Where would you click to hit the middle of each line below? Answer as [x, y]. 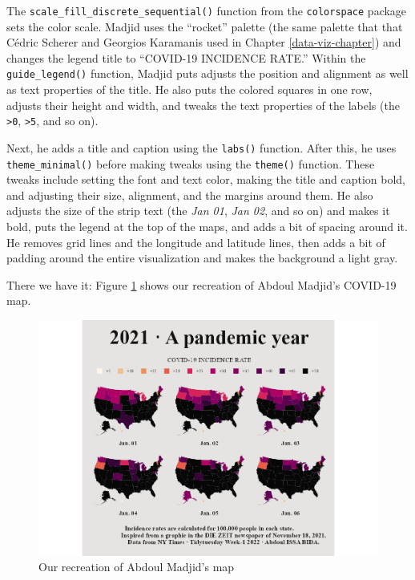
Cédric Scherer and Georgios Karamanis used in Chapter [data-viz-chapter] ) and [204, 42]
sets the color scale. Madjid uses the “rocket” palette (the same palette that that [205, 26]
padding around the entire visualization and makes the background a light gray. [202, 258]
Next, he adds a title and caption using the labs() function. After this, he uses [201, 147]
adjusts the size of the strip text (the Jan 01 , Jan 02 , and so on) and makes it [198, 211]
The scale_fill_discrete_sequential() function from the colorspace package [207, 10]
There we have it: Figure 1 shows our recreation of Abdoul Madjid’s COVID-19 [201, 284]
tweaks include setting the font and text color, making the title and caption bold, [206, 179]
